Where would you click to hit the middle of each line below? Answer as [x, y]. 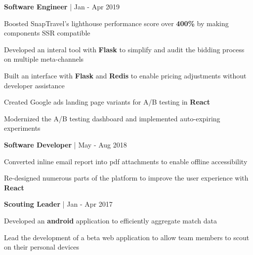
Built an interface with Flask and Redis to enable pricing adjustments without [125, 75]
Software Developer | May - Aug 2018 [65, 144]
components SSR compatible [47, 33]
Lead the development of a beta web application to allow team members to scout [127, 237]
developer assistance [34, 85]
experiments [22, 128]
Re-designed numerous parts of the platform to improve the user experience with [126, 178]
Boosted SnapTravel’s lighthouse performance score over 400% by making [116, 23]
